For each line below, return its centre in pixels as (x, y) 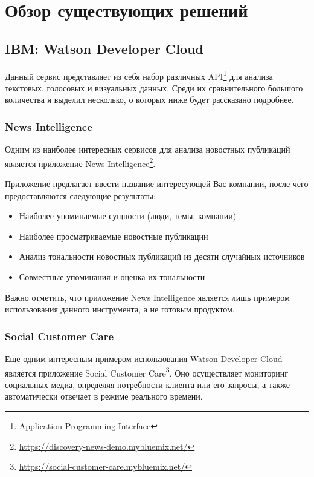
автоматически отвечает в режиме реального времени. (104, 396)
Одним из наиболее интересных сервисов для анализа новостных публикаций (148, 149)
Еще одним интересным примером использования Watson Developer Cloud (144, 359)
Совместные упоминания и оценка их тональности (112, 277)
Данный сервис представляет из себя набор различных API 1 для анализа (139, 75)
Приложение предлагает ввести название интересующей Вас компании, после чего (157, 184)
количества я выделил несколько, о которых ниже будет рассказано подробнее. (149, 100)
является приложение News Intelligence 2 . (80, 162)
